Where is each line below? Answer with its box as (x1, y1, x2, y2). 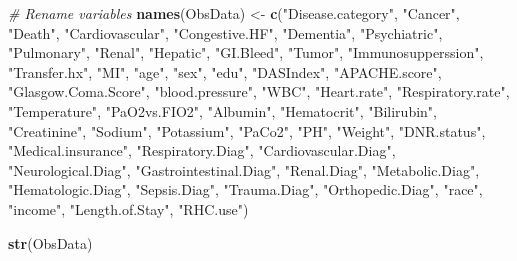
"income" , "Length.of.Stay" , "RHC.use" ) (8, 198, 249, 219)
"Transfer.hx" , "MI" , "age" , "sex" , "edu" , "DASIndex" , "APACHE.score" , (8, 61, 442, 82)
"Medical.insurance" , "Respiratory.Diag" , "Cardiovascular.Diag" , (8, 140, 396, 161)
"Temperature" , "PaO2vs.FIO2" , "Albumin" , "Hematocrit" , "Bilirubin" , (8, 100, 437, 121)
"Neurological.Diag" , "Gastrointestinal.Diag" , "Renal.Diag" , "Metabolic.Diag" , (8, 159, 480, 180)
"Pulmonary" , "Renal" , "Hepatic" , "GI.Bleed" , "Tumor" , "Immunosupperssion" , (8, 42, 484, 63)
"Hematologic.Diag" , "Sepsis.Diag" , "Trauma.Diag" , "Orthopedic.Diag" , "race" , (8, 179, 483, 200)
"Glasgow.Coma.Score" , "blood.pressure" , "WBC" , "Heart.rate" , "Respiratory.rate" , (8, 81, 510, 102)
